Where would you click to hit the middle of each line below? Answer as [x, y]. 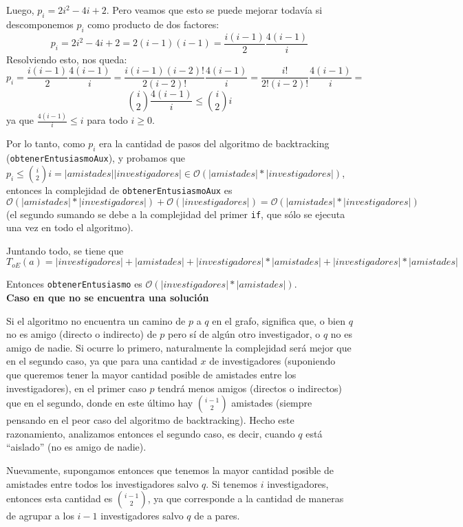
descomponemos [40, 24]
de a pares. [217, 516]
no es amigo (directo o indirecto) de [82, 334]
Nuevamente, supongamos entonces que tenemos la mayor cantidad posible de [170, 470]
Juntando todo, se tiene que [65, 250]
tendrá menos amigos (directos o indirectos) [250, 388]
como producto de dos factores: [153, 24]
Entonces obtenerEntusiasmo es [74, 284]
